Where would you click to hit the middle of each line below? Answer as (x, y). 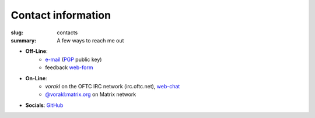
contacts (67, 33)
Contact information (61, 15)
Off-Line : (36, 51)
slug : (17, 33)
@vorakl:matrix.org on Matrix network (91, 94)
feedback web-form (69, 67)
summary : (24, 40)
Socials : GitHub (44, 105)
